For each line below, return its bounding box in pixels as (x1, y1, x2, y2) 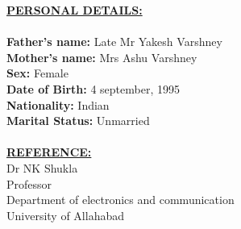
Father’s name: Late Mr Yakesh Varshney (6, 33, 222, 50)
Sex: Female (6, 65, 69, 81)
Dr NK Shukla (6, 159, 78, 176)
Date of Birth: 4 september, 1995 (6, 80, 180, 97)
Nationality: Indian (6, 96, 110, 113)
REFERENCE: (6, 144, 92, 160)
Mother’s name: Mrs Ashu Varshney (6, 48, 197, 65)
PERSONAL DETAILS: (6, 2, 143, 18)
